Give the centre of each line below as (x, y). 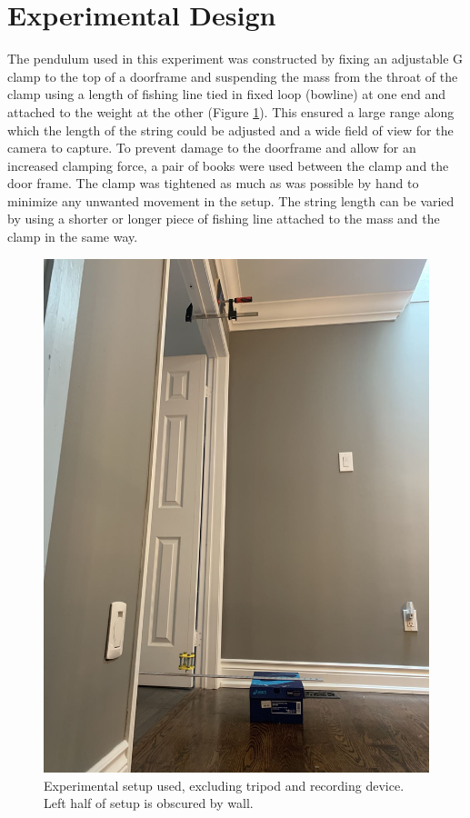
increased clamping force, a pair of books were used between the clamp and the (228, 165)
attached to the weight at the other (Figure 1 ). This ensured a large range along (231, 111)
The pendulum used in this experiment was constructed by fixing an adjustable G (235, 59)
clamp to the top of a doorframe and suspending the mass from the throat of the (233, 76)
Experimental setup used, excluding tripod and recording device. (224, 785)
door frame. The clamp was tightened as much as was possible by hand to (213, 183)
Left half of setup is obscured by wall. (149, 803)
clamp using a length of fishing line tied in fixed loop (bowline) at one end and (227, 94)
